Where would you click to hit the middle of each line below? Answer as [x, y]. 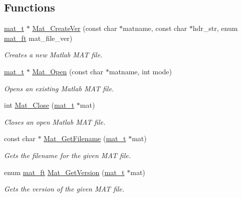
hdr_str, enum [215, 28]
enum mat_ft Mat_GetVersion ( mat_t [64, 172]
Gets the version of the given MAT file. [64, 189]
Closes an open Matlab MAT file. [55, 121]
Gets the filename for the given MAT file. [67, 155]
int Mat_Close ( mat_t [39, 105]
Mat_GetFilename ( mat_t [85, 138]
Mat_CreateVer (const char [75, 28]
